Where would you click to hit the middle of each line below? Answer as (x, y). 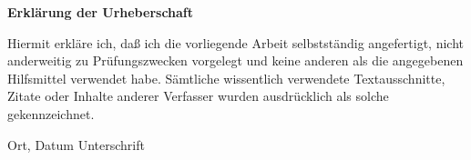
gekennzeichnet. (51, 113)
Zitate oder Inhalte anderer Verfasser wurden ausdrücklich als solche (198, 96)
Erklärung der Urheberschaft (101, 12)
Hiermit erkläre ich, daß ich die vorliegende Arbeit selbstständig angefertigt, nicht (235, 42)
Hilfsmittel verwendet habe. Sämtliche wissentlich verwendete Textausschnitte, (226, 78)
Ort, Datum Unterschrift (76, 144)
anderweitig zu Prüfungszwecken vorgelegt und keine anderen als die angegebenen (235, 60)
